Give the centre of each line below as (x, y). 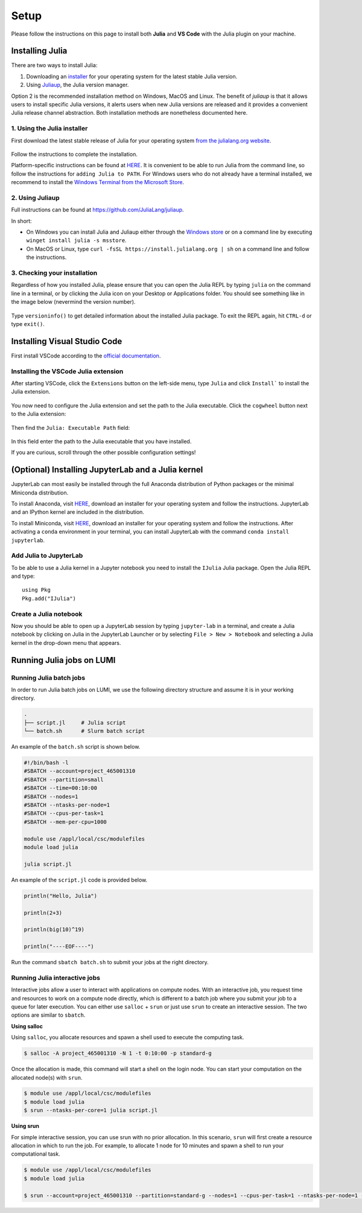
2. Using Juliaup (35, 197)
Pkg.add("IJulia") (49, 598)
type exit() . (28, 324)
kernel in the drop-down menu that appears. (66, 642)
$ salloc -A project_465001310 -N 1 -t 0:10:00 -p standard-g (118, 1053)
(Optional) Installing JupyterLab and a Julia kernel (107, 470)
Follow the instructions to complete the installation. (75, 154)
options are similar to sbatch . (48, 1015)
